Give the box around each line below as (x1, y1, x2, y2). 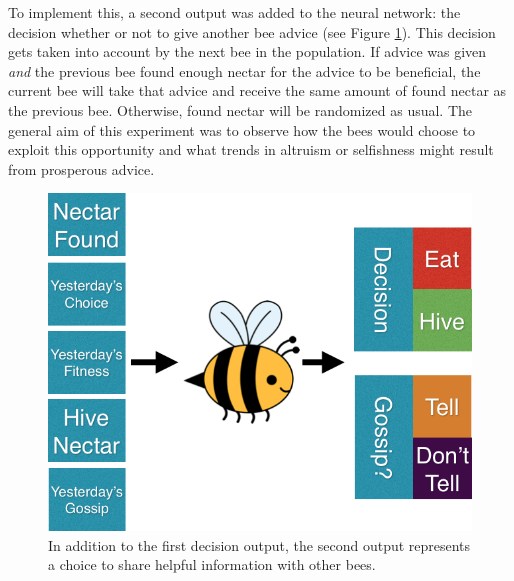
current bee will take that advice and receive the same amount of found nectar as (8, 80, 507, 101)
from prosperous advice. (8, 158, 155, 179)
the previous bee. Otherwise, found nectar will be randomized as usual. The (8, 99, 473, 120)
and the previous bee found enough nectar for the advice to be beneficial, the (8, 60, 481, 81)
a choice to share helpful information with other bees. (48, 554, 376, 575)
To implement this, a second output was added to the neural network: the (8, 2, 461, 22)
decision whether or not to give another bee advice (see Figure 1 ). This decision (8, 21, 496, 42)
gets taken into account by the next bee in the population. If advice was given (8, 41, 487, 62)
